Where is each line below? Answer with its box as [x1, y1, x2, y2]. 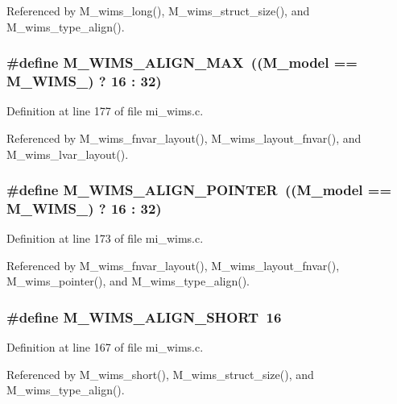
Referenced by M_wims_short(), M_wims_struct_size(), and [6, 365, 314, 382]
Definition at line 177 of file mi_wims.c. [6, 102, 204, 119]
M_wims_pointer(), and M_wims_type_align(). [6, 273, 250, 289]
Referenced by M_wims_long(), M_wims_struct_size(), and [6, 2, 310, 19]
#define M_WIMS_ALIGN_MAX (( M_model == [6, 52, 358, 73]
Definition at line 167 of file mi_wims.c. [6, 339, 204, 356]
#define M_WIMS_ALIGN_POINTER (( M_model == [6, 180, 392, 200]
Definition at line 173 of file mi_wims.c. [6, 230, 204, 247]
